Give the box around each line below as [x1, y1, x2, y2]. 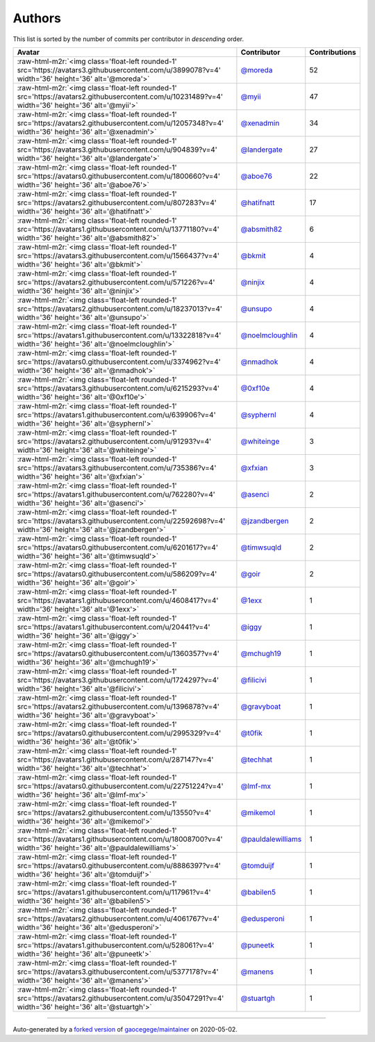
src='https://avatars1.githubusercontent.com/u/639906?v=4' [17, 410, 216, 419]
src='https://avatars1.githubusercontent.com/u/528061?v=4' [17, 940, 215, 949]
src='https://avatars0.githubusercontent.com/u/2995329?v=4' [17, 728, 222, 737]
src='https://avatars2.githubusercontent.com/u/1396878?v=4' [17, 701, 220, 711]
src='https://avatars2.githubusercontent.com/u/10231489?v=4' [17, 91, 224, 101]
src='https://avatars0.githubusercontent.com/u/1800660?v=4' [17, 171, 220, 181]
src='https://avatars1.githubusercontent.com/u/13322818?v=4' [17, 330, 222, 340]
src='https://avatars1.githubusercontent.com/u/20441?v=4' [17, 622, 211, 632]
